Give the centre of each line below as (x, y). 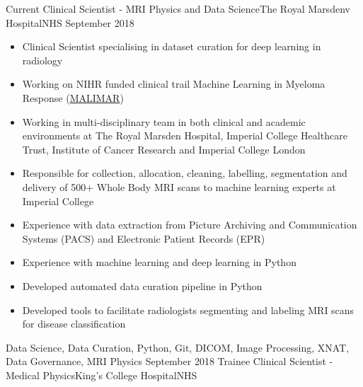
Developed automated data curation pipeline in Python (142, 285)
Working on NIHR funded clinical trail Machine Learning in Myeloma (174, 84)
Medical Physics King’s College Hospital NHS (102, 375)
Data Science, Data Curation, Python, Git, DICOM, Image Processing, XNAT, (178, 347)
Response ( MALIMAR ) (73, 97)
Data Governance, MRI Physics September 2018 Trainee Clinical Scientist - (169, 361)
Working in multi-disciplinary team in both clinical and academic (164, 121)
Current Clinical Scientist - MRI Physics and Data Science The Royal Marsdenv (178, 8)
